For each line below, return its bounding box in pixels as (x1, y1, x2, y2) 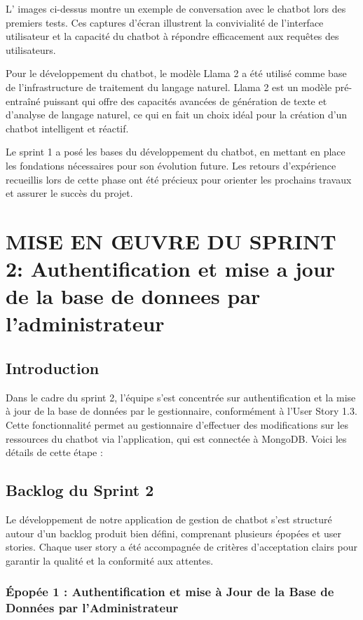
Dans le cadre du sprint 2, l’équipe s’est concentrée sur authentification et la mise (6, 390, 356, 404)
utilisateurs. (6, 42, 56, 57)
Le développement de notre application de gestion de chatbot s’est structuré (6, 512, 332, 527)
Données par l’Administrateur (6, 599, 179, 616)
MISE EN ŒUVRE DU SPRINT (6, 226, 336, 255)
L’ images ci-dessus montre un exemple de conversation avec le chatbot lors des (6, 1, 346, 15)
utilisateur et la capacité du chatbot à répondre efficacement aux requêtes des (6, 29, 339, 43)
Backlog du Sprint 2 (6, 479, 154, 501)
